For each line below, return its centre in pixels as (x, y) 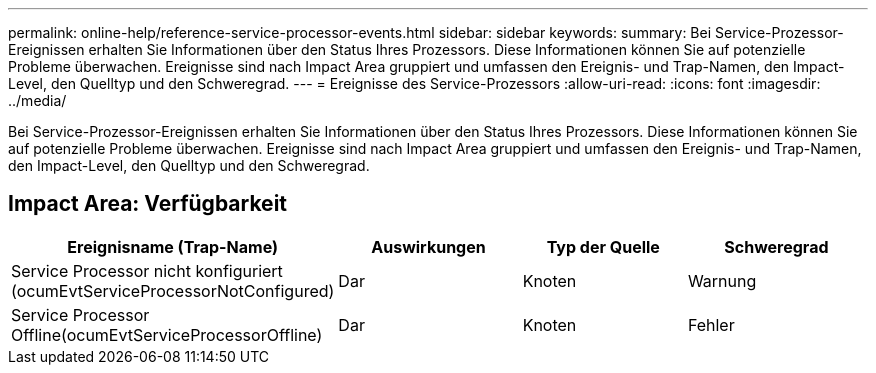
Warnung (722, 280)
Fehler (711, 324)
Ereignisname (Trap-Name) (172, 246)
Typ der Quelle (603, 246)
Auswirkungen (428, 246)
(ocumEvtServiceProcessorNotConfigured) (173, 290)
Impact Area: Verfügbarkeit (148, 204)
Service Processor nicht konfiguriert (147, 270)
